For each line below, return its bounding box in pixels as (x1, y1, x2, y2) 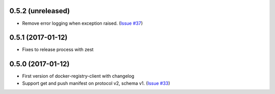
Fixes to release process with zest (22, 46, 94, 53)
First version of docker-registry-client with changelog (22, 73, 134, 79)
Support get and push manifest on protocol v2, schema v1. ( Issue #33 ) (22, 80, 171, 86)
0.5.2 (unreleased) (9, 7, 70, 15)
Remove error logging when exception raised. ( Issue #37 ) (22, 20, 143, 26)
